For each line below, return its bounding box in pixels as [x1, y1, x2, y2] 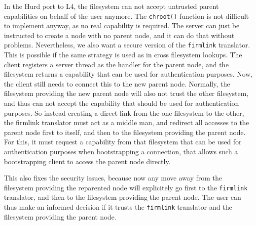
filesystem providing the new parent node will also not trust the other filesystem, [4, 88, 249, 98]
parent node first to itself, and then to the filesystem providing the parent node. [4, 127, 246, 137]
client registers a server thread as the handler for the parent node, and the [4, 59, 229, 69]
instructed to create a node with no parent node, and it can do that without [4, 30, 235, 40]
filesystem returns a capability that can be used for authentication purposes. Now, [4, 69, 253, 79]
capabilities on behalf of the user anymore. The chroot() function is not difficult [4, 10, 249, 21]
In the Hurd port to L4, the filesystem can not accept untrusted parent [4, 1, 219, 11]
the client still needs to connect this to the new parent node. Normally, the [4, 78, 230, 89]
